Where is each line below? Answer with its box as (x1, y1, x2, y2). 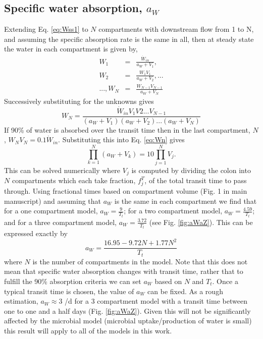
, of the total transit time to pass (144, 175, 247, 186)
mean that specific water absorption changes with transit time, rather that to (4, 266, 243, 276)
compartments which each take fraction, (12, 175, 136, 186)
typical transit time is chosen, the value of (4, 286, 134, 296)
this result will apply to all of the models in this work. (4, 325, 172, 335)
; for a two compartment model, (124, 205, 223, 216)
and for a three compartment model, (4, 216, 117, 227)
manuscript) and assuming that (4, 195, 101, 206)
